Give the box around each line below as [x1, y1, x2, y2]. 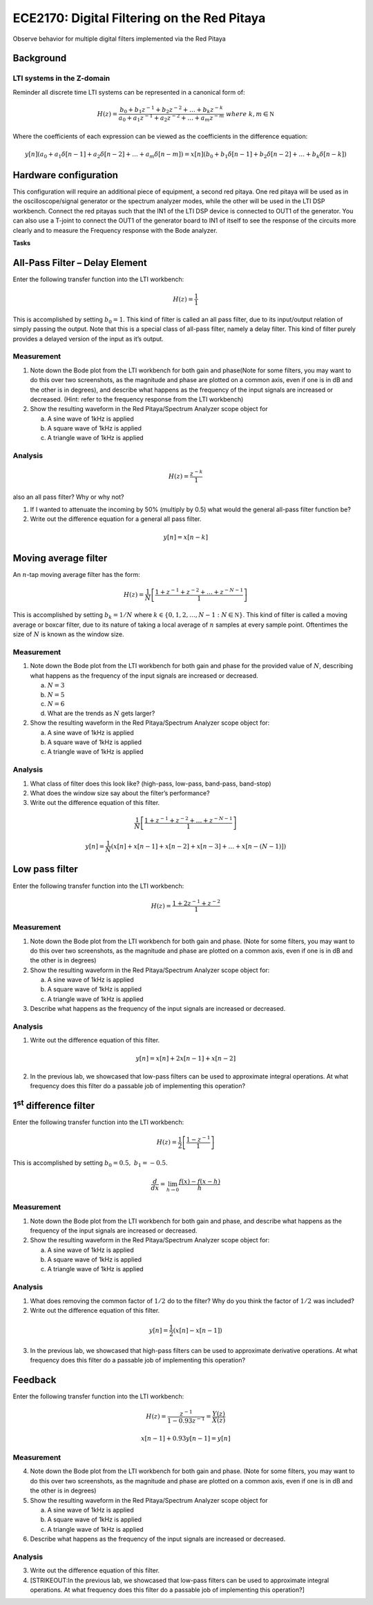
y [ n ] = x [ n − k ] [163, 533, 209, 541]
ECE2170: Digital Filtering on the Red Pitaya [12, 10, 266, 26]
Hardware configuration [12, 169, 119, 181]
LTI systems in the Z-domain [12, 73, 111, 83]
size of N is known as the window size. [12, 630, 124, 638]
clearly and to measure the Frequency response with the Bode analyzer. [12, 226, 218, 234]
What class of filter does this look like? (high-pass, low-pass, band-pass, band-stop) [30, 779, 272, 788]
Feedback [12, 1374, 57, 1386]
